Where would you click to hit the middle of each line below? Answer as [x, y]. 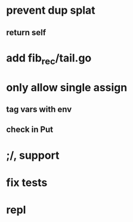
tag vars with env [39, 109]
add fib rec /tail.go [49, 59]
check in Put [30, 130]
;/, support [33, 155]
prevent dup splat [51, 10]
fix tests [27, 182]
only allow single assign [67, 87]
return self [26, 33]
